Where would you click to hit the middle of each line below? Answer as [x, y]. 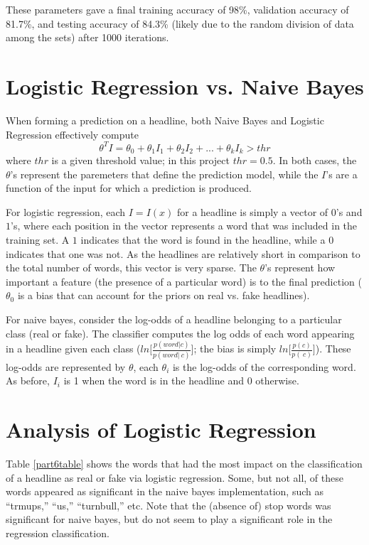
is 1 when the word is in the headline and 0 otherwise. [181, 381]
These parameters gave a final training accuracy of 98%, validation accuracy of [177, 9]
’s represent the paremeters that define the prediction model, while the [164, 174]
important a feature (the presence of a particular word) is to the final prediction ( [184, 281]
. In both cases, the [315, 160]
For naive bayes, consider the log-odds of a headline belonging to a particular [174, 319]
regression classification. [58, 533]
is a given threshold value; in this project [140, 160]
